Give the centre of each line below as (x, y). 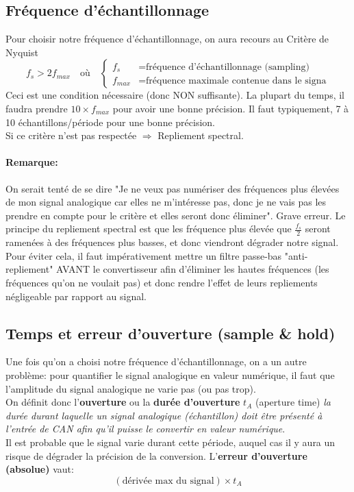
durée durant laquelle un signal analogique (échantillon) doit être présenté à (164, 415)
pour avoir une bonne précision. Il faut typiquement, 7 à (231, 108)
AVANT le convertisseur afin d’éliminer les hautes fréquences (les (193, 269)
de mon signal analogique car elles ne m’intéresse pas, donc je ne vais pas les (166, 202)
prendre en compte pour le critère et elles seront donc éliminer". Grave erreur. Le (176, 215)
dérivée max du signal (168, 481)
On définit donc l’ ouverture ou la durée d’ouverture (123, 402)
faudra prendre (37, 108)
